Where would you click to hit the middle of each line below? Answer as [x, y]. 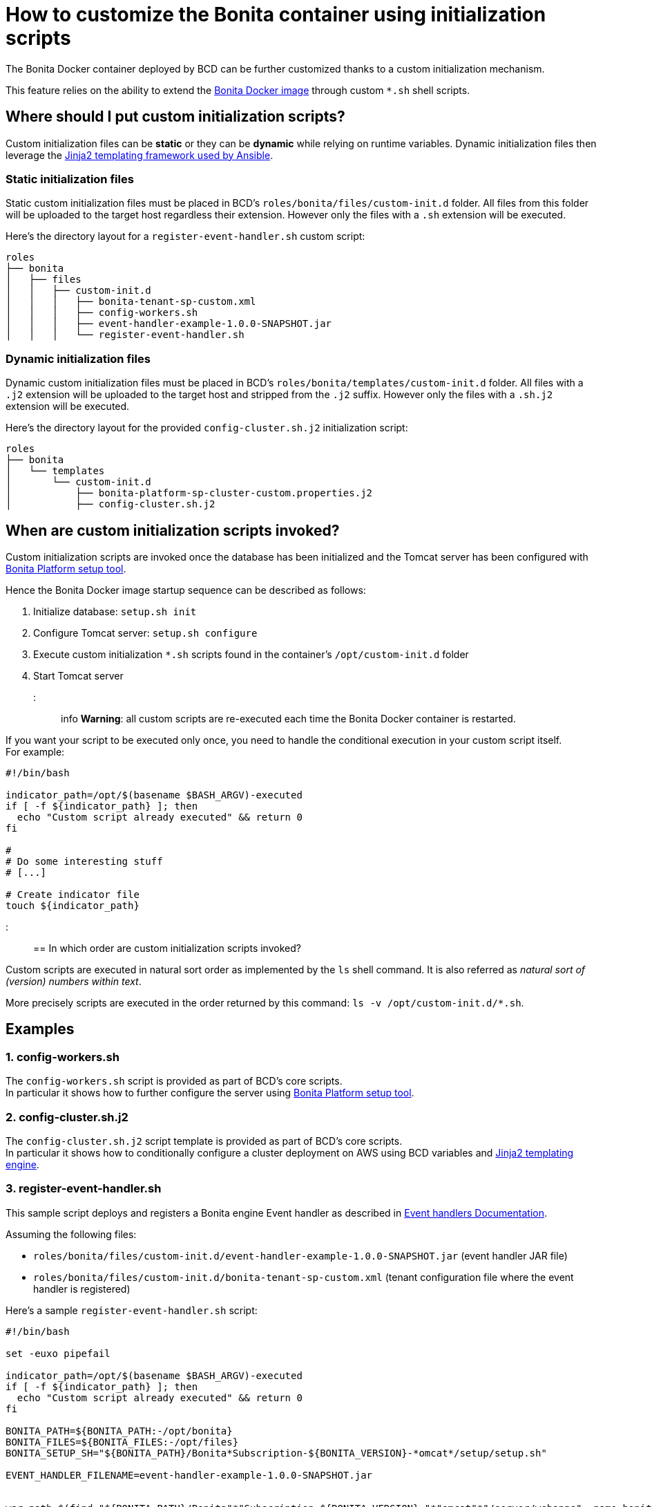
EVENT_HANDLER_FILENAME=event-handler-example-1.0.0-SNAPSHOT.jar [189, 1475]
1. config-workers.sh [63, 1057]
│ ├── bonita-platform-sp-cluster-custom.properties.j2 [189, 493]
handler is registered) [82, 1289]
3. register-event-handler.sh [84, 1189]
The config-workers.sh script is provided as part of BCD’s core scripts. [174, 1081]
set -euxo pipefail [58, 1353]
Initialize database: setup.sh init [115, 611]
